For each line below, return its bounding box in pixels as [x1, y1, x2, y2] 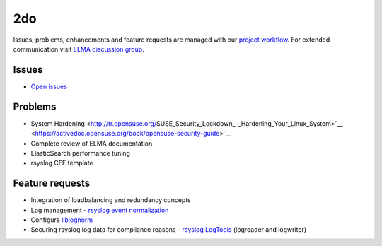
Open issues [30, 82, 67, 90]
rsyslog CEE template [30, 159, 93, 168]
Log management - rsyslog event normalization [30, 206, 169, 214]
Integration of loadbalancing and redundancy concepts [30, 196, 191, 204]
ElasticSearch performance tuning [30, 148, 131, 157]
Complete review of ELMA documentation [30, 139, 153, 148]
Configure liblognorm [30, 216, 93, 224]
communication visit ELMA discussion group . [13, 45, 144, 53]
